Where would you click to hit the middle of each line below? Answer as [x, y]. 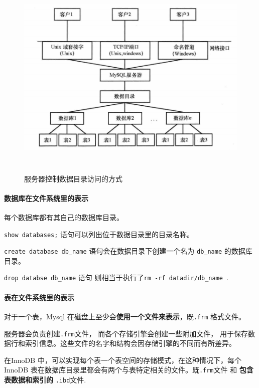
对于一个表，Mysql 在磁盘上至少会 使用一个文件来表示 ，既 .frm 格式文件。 [125, 316]
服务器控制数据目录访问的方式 [73, 178]
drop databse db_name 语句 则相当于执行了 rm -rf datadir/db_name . [116, 277]
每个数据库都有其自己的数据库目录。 [64, 217]
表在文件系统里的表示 [39, 297]
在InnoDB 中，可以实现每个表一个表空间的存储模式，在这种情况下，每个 [123, 360]
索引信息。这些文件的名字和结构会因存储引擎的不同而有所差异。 [130, 343]
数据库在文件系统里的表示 [46, 198]
